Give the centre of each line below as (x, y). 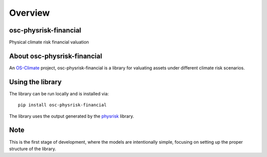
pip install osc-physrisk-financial (62, 105)
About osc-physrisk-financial (56, 56)
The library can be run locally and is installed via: (59, 94)
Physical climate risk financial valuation (49, 42)
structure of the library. (33, 149)
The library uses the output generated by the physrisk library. (72, 116)
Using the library (35, 82)
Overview (29, 13)
